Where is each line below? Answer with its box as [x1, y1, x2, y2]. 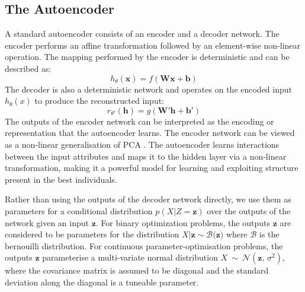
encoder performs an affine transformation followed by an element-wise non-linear [5, 39, 301, 51]
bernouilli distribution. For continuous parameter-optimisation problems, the [5, 239, 283, 252]
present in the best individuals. [5, 173, 117, 185]
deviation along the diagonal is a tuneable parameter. [5, 275, 199, 288]
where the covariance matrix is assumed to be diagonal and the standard [5, 264, 269, 277]
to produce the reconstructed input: [34, 94, 165, 107]
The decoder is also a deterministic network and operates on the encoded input [5, 82, 293, 95]
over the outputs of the [207, 204, 291, 217]
